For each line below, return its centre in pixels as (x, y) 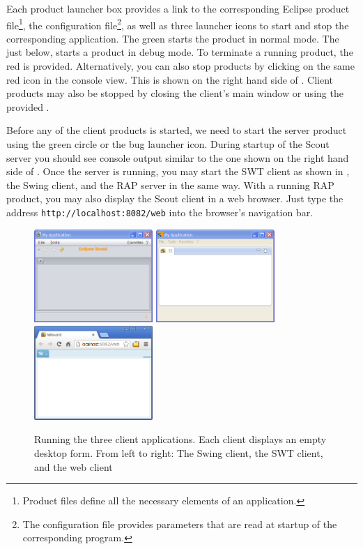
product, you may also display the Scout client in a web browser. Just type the (175, 198)
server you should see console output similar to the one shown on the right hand (178, 157)
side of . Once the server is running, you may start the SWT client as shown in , (178, 171)
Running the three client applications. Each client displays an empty (180, 439)
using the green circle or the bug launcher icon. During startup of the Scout (168, 144)
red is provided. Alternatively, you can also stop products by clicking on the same (180, 66)
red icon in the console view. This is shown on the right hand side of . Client (170, 79)
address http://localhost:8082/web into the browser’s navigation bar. (160, 212)
